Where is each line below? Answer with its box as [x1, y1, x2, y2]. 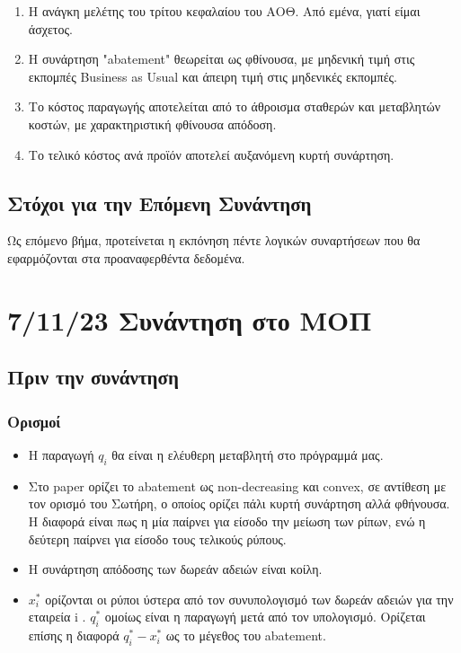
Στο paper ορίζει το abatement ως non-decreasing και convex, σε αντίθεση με [28, 476, 447, 495]
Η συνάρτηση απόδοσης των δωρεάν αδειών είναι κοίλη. [28, 560, 323, 578]
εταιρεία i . [28, 607, 86, 626]
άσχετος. [28, 19, 73, 38]
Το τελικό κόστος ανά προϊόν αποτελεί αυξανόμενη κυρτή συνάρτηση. [28, 145, 395, 163]
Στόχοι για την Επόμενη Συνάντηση [7, 189, 312, 216]
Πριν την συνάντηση [7, 363, 179, 391]
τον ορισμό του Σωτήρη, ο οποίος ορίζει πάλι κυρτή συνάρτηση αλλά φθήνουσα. [28, 494, 450, 513]
